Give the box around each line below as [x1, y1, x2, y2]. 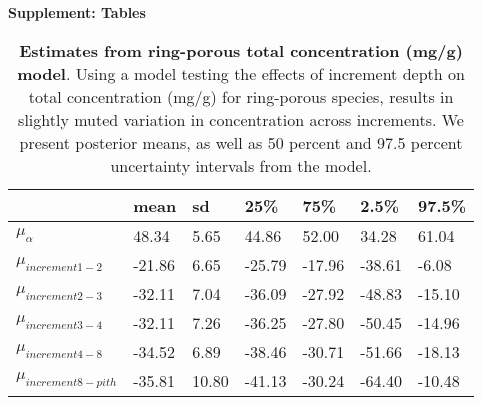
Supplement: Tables [8, 2, 146, 22]
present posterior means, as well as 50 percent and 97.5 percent [19, 130, 463, 154]
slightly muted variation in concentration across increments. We [18, 107, 464, 131]
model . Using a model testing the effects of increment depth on [17, 61, 465, 85]
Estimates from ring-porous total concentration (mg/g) [19, 38, 463, 62]
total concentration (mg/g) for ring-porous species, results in [28, 84, 454, 108]
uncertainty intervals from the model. [110, 153, 372, 177]
